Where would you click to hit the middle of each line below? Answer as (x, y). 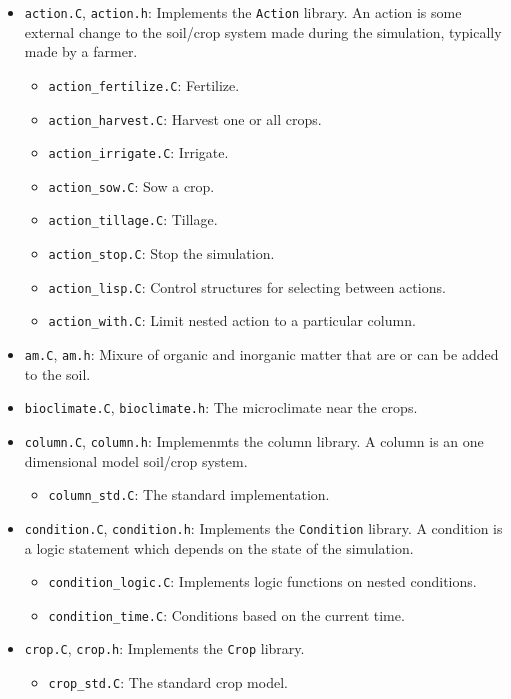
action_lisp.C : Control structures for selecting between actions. (247, 286)
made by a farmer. (81, 51)
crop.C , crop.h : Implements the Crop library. (164, 648)
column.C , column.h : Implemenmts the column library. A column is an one (254, 441)
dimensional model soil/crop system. (136, 460)
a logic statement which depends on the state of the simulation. (219, 547)
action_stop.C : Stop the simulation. (161, 253)
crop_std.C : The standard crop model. (168, 682)
